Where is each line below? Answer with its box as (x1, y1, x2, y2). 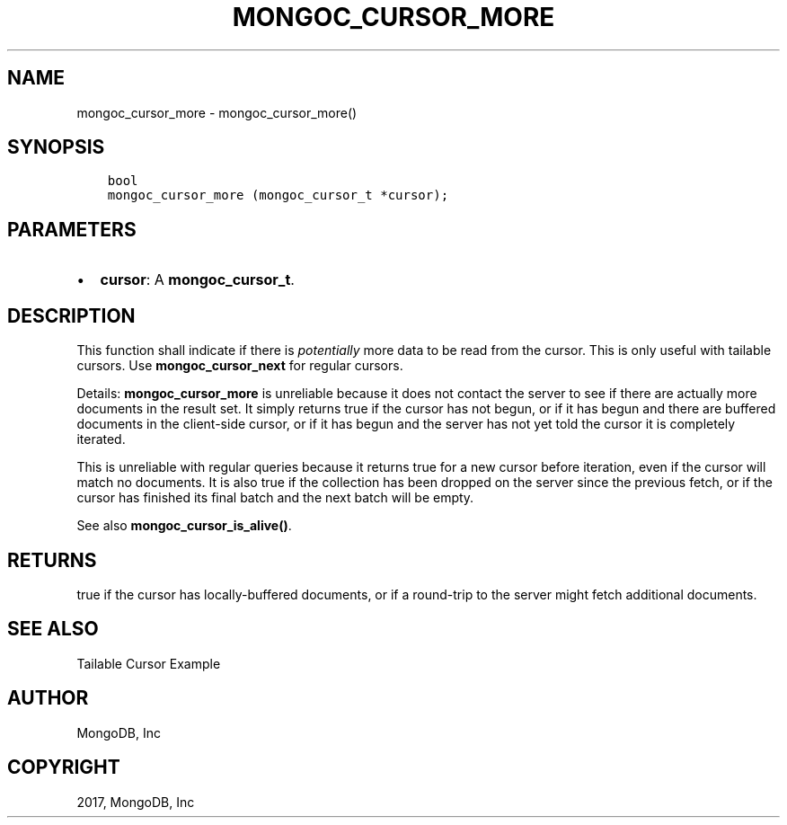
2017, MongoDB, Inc (76, 794, 195, 810)
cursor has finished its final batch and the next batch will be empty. (76, 490, 474, 506)
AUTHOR (7, 687, 89, 710)
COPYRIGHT (7, 756, 120, 779)
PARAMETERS (7, 217, 137, 241)
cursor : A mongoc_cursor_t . (100, 271, 295, 289)
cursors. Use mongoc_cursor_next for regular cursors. (76, 358, 403, 374)
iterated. (76, 431, 126, 448)
